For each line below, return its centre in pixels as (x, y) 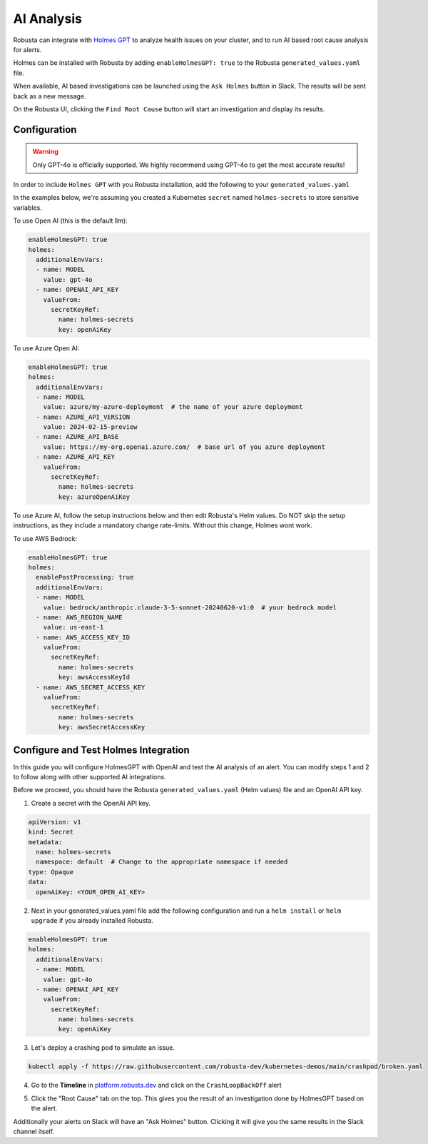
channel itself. (34, 1131)
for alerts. (27, 49)
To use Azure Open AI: (46, 348)
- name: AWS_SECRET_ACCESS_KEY (91, 687)
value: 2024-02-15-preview (91, 427)
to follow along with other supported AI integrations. (90, 777)
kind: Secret (51, 832)
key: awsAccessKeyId (94, 677)
